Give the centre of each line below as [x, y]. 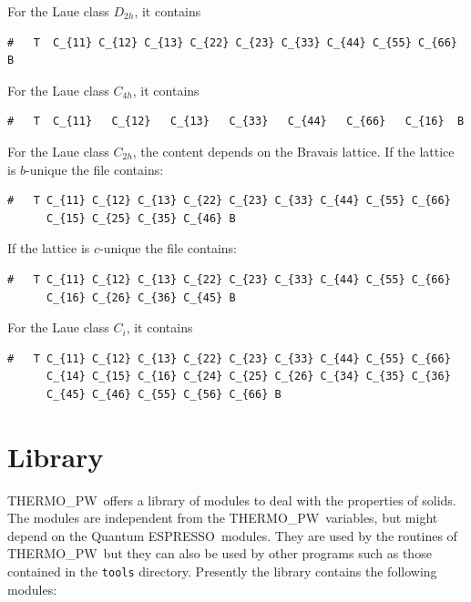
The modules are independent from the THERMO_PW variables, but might [223, 518]
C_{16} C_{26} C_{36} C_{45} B [141, 297]
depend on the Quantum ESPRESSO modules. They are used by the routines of [232, 535]
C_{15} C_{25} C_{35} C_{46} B [141, 218]
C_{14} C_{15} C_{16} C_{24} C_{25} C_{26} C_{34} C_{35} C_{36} [248, 377]
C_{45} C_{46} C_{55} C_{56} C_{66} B [164, 394]
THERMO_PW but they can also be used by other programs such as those [220, 553]
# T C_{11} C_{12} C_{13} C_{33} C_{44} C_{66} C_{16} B [236, 122]
